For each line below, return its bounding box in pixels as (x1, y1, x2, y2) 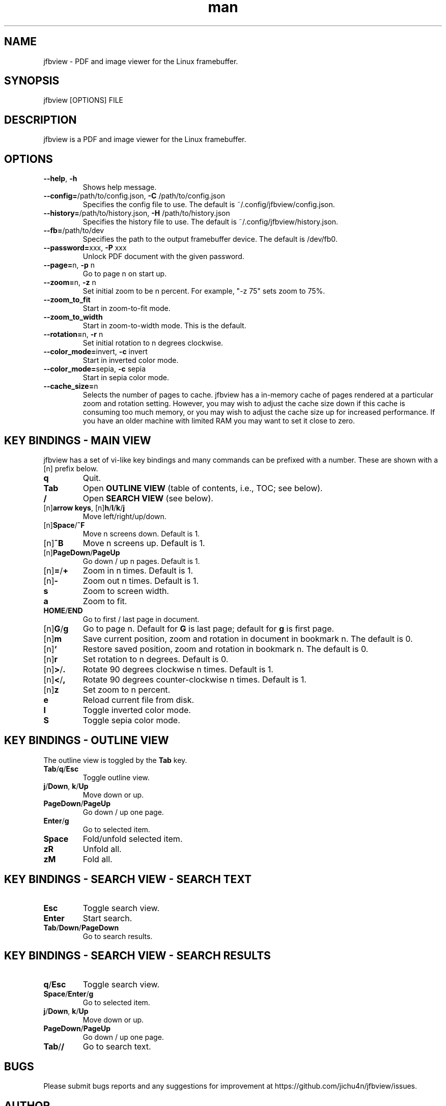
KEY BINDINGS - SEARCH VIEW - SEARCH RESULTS (4, 949, 271, 962)
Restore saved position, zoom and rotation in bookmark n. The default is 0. (82, 643, 369, 654)
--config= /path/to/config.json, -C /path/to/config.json (43, 191, 226, 201)
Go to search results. (82, 931, 153, 941)
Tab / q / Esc (43, 764, 79, 773)
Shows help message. (82, 183, 157, 192)
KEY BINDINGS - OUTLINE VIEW (4, 734, 169, 747)
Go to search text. (82, 1041, 151, 1052)
